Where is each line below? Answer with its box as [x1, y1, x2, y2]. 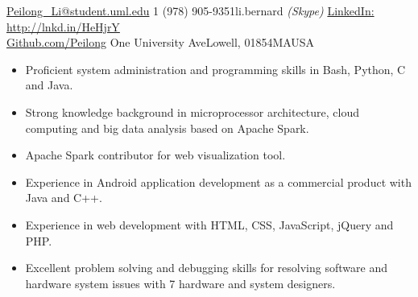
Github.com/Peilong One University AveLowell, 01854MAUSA [6, 34, 315, 51]
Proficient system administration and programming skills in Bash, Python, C [25, 60, 406, 77]
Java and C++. [25, 189, 102, 206]
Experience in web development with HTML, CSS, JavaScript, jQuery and [25, 216, 394, 233]
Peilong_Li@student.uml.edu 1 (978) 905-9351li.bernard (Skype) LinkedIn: [6, 2, 375, 19]
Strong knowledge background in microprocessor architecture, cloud [25, 103, 360, 120]
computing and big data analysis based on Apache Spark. [25, 119, 309, 136]
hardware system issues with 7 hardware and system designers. [25, 274, 336, 291]
